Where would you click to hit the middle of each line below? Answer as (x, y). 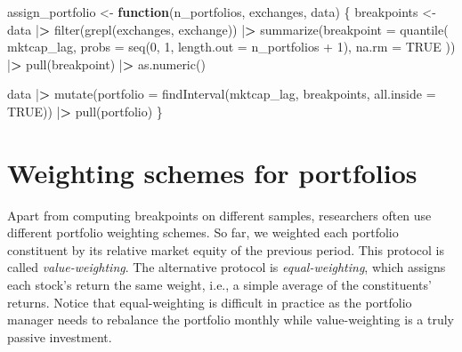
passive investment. (60, 336)
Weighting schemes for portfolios (212, 172)
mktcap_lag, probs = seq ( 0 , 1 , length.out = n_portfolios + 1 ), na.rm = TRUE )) (231, 47)
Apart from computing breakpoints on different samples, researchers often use (219, 215)
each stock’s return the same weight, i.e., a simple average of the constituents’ (219, 285)
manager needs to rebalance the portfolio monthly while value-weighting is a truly (231, 320)
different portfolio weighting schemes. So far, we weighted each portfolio (203, 232)
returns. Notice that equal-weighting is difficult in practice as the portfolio (210, 302)
